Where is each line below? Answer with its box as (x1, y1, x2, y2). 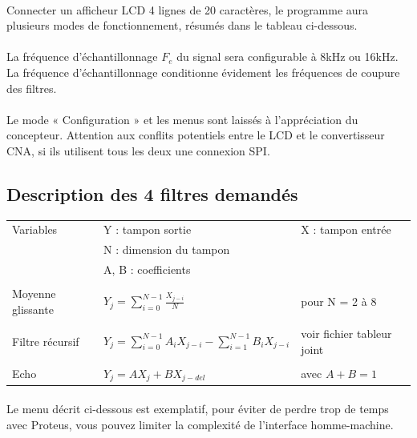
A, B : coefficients (103, 261, 191, 278)
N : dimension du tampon (103, 241, 230, 258)
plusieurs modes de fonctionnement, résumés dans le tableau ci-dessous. (6, 17, 358, 34)
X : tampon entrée (301, 221, 391, 238)
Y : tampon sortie (103, 221, 192, 238)
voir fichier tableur (301, 324, 392, 341)
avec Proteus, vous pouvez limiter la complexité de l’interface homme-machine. (6, 416, 394, 432)
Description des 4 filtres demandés (6, 181, 298, 206)
